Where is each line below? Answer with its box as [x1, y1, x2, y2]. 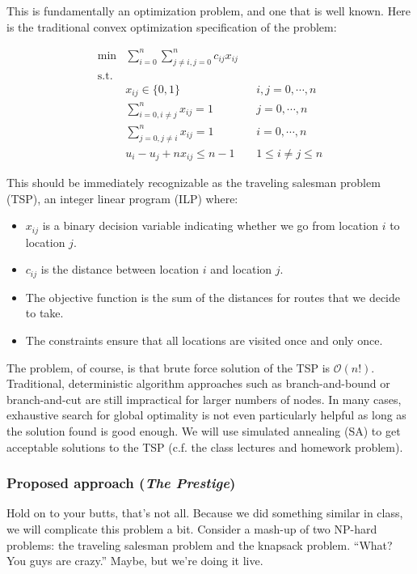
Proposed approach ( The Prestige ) [6, 473, 236, 493]
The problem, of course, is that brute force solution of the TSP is [6, 359, 331, 376]
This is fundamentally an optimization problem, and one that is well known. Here [6, 2, 411, 19]
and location [210, 261, 272, 278]
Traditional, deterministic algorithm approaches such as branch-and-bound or [6, 375, 390, 392]
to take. [25, 304, 64, 321]
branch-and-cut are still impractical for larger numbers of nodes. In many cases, [6, 390, 402, 407]
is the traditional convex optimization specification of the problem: [6, 18, 337, 35]
